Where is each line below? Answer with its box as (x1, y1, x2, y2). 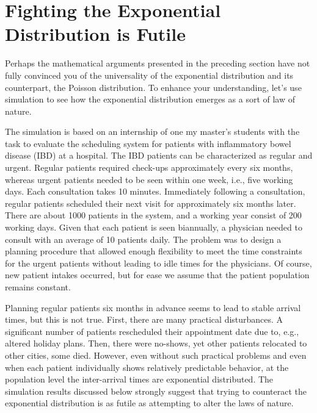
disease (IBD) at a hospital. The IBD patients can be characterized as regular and (5, 149, 313, 162)
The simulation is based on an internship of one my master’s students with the (5, 125, 300, 138)
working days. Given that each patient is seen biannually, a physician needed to (5, 221, 302, 234)
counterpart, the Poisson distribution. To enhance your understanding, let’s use (5, 81, 302, 93)
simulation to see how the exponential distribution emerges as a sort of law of (5, 93, 295, 106)
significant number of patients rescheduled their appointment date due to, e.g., (5, 325, 299, 337)
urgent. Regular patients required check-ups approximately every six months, (5, 161, 293, 174)
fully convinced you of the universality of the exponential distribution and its (5, 68, 294, 81)
